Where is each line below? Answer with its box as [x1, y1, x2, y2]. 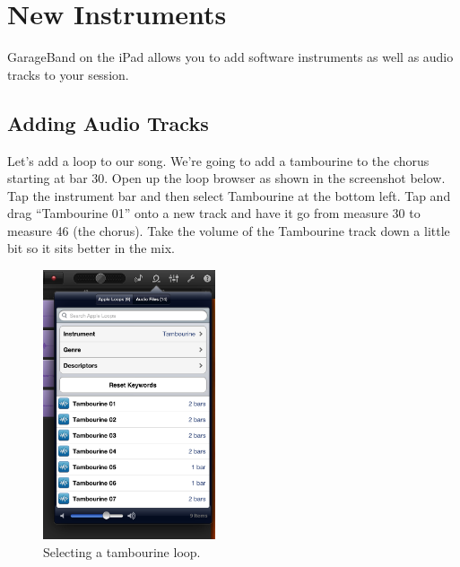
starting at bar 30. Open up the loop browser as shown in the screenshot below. [7, 169, 446, 188]
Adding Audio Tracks [7, 109, 209, 136]
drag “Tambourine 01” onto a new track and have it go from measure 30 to [7, 204, 421, 222]
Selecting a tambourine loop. [43, 542, 201, 561]
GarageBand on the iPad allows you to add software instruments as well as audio [7, 48, 454, 66]
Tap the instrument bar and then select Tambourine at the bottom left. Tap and [7, 186, 451, 205]
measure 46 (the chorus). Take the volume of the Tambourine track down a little [7, 221, 450, 240]
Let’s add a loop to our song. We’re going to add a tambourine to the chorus [7, 151, 430, 170]
